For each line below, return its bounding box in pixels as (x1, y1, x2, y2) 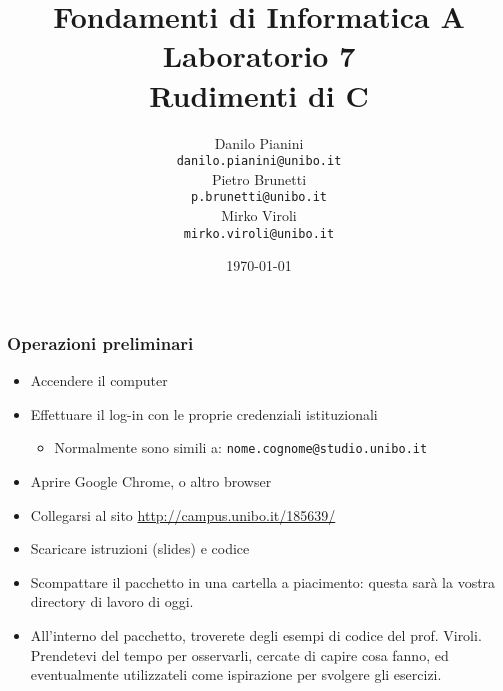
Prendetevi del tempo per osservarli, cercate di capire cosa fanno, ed (30, 644, 449, 665)
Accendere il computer (30, 370, 168, 391)
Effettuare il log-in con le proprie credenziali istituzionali (30, 403, 378, 424)
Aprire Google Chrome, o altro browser (30, 470, 272, 491)
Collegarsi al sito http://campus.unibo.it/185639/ (30, 504, 336, 525)
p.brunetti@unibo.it (190, 190, 328, 205)
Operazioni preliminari (7, 330, 194, 355)
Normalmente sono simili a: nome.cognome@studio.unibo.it (54, 437, 428, 458)
